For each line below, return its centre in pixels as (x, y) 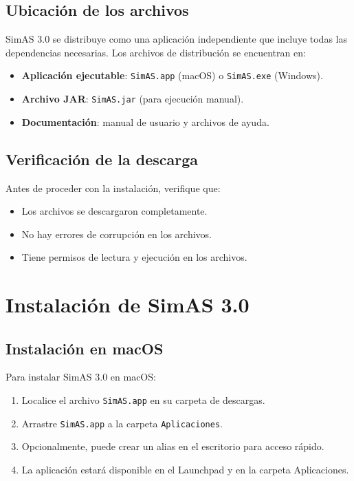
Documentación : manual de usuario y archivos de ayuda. (145, 121)
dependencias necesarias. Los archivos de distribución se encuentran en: (156, 52)
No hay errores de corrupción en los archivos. (117, 234)
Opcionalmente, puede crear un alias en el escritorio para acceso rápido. (173, 446)
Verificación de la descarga (102, 159)
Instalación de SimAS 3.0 (128, 304)
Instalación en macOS (85, 348)
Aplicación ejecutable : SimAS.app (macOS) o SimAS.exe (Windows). (172, 75)
